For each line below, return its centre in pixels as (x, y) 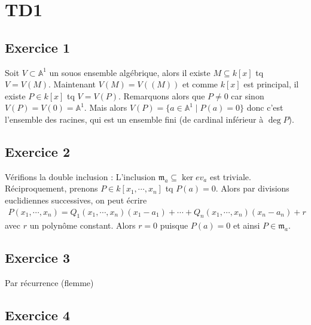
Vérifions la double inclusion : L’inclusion (80, 176)
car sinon (248, 95)
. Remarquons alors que (162, 95)
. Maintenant (72, 84)
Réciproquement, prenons (51, 188)
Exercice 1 (37, 47)
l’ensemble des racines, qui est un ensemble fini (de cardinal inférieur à (134, 119)
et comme (200, 84)
